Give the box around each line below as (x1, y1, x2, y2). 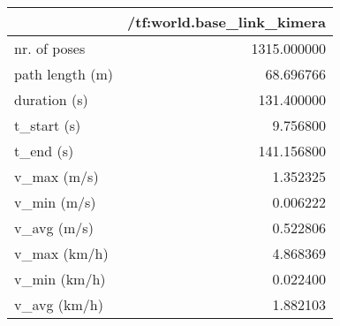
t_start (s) (14, 115, 81, 135)
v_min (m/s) (14, 192, 96, 212)
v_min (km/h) (14, 269, 106, 289)
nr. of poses (14, 38, 86, 58)
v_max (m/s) (14, 166, 99, 186)
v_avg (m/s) (14, 217, 94, 238)
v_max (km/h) (14, 243, 109, 263)
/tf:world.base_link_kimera (127, 11, 327, 32)
